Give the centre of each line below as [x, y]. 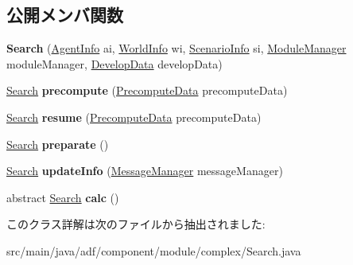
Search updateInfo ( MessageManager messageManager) [145, 171]
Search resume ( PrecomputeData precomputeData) [134, 117]
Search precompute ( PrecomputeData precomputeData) [147, 90]
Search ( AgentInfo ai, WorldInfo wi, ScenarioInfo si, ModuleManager [176, 48]
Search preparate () [58, 144]
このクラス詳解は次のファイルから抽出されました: [136, 224]
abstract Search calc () [63, 197]
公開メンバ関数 [65, 15]
